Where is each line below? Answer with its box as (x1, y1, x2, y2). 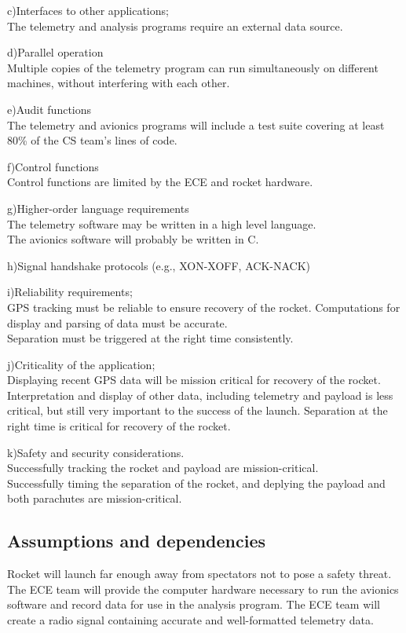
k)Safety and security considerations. (7, 444, 185, 460)
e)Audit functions (7, 101, 92, 117)
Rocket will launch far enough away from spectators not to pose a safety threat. (7, 565, 392, 582)
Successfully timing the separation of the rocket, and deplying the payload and (7, 474, 386, 491)
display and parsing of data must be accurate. (7, 314, 228, 331)
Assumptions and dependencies (7, 529, 266, 553)
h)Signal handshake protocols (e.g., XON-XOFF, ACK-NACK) (7, 257, 310, 273)
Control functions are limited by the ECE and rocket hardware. (7, 174, 313, 190)
